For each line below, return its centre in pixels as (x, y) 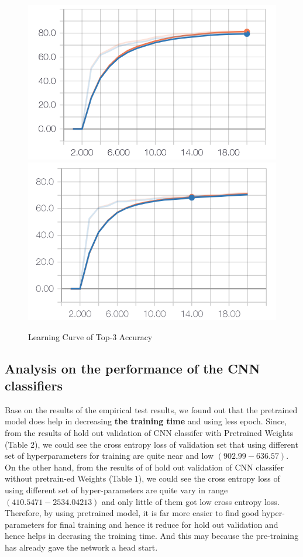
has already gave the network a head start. (81, 547)
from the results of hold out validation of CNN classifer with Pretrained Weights (149, 433)
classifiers (34, 385)
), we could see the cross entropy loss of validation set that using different (166, 444)
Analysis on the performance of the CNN (132, 368)
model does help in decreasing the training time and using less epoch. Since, (146, 421)
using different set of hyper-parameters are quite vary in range (116, 490)
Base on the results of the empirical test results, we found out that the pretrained (151, 409)
